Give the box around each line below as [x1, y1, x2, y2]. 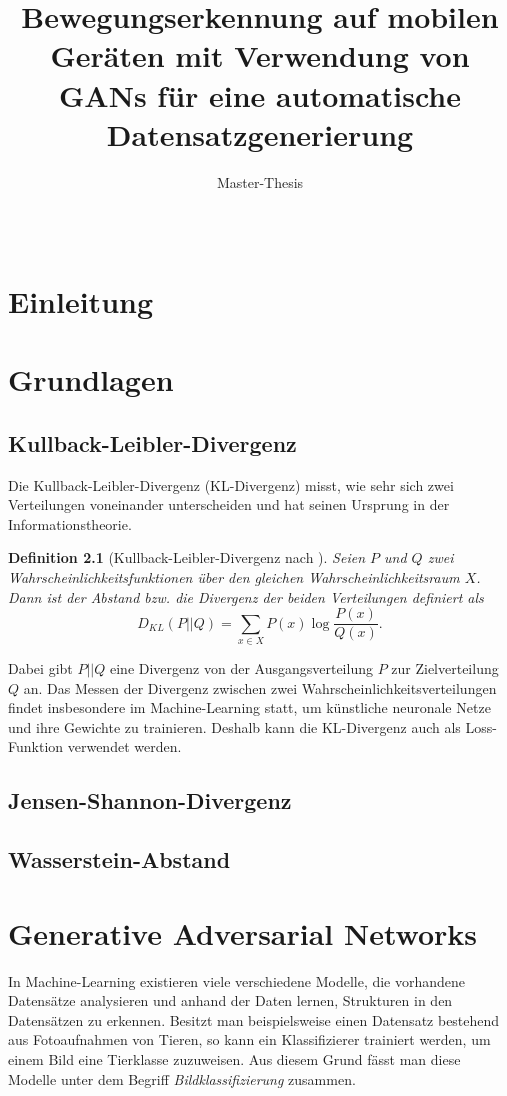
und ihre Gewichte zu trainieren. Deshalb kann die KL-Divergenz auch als [8, 716, 461, 737]
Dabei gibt [8, 658, 73, 678]
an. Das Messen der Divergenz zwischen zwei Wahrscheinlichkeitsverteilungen [23, 677, 497, 698]
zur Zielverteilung [391, 658, 499, 678]
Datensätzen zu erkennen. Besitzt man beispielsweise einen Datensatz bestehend [8, 1009, 500, 1030]
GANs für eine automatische [59, 74, 461, 115]
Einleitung [8, 280, 154, 321]
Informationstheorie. [8, 513, 132, 534]
